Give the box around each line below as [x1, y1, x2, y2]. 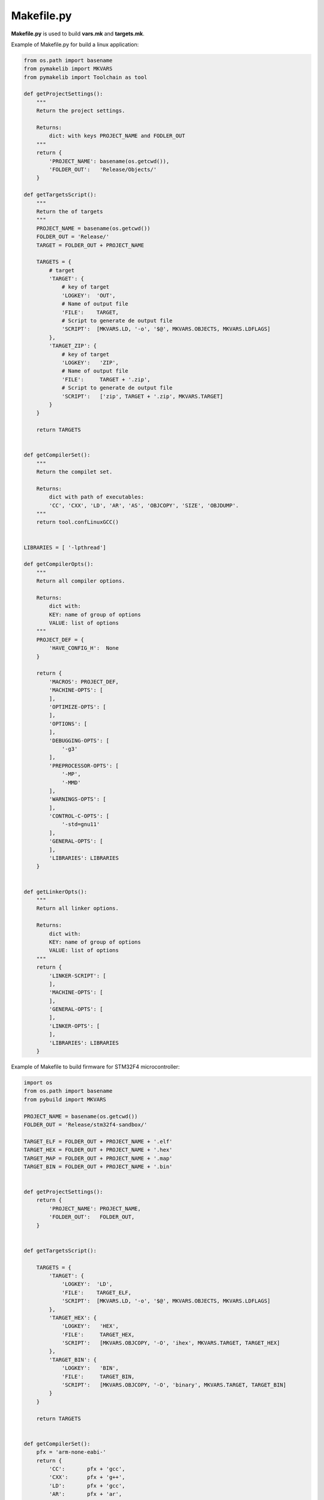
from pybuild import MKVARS [23, 1096, 106, 1103]
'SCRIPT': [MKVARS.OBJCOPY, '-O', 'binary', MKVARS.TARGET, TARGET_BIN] [61, 1382, 287, 1388]
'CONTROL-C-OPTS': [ [49, 813, 110, 820]
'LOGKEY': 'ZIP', [61, 359, 119, 366]
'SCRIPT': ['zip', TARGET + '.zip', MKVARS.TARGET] [61, 393, 223, 400]
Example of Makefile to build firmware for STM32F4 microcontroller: [11, 1063, 180, 1070]
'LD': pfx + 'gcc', [49, 1482, 125, 1489]
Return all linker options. [36, 905, 119, 912]
